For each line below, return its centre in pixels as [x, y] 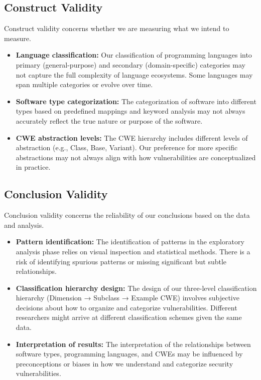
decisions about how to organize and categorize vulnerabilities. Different [126, 307]
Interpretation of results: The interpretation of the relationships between [133, 344]
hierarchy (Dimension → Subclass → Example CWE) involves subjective [127, 298]
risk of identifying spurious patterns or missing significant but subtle [121, 261]
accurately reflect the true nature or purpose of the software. [109, 120]
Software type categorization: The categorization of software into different [136, 101]
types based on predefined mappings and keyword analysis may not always [130, 111]
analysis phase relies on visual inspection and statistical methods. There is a [133, 251]
